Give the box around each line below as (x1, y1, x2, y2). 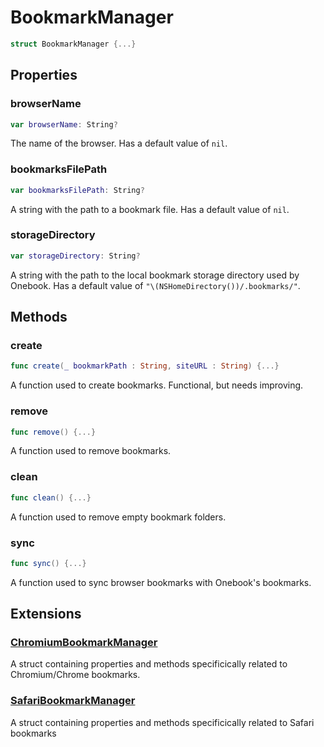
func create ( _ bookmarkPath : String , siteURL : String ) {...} (10, 361, 280, 371)
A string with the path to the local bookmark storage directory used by (10, 269, 300, 281)
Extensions (10, 606, 82, 623)
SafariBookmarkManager (10, 694, 136, 708)
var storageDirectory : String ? (10, 251, 141, 261)
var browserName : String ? (10, 119, 118, 130)
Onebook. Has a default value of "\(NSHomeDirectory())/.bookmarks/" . (10, 279, 301, 291)
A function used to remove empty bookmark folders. (10, 511, 227, 523)
